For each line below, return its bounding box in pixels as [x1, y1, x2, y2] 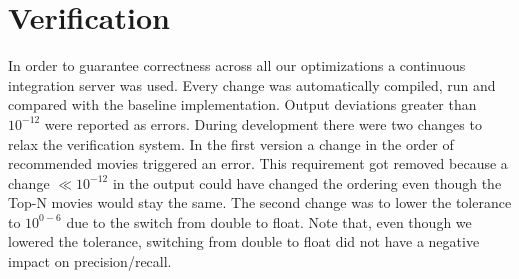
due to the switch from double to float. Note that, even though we [66, 211, 472, 232]
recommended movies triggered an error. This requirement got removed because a [8, 153, 508, 174]
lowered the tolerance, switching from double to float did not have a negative [8, 231, 480, 252]
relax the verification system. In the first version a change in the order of [8, 133, 454, 154]
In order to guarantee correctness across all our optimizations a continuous [8, 55, 466, 76]
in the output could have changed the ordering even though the [112, 172, 502, 193]
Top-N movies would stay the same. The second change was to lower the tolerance [8, 192, 512, 213]
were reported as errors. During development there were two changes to [44, 113, 482, 134]
